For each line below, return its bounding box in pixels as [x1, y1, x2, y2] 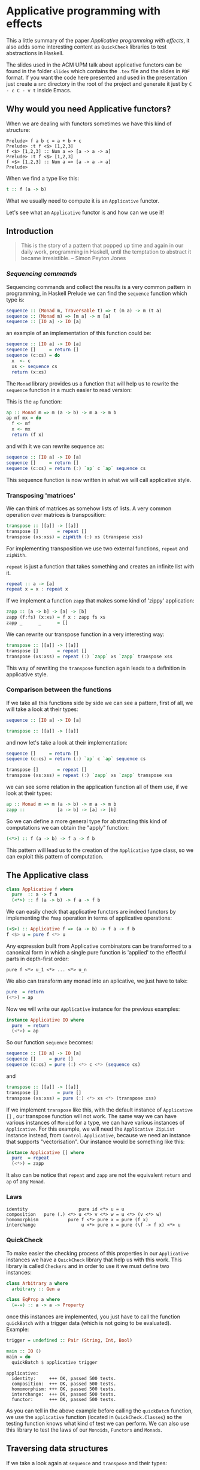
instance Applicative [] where [6, 1149, 84, 1155]
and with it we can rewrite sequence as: [6, 442, 105, 450]
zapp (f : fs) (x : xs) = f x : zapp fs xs [6, 614, 106, 620]
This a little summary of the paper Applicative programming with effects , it [6, 37, 190, 44]
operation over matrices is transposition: [6, 511, 106, 518]
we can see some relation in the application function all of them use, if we [6, 784, 188, 791]
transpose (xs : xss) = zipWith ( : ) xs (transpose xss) [6, 534, 144, 540]
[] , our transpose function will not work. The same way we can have [6, 1112, 177, 1119]
